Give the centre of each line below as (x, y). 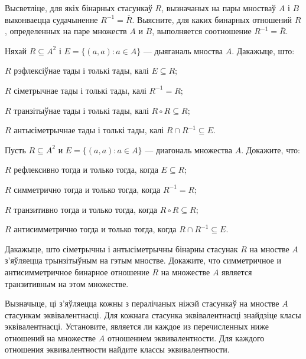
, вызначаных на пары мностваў (219, 8)
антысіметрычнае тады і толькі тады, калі (89, 130)
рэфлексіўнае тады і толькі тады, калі (81, 70)
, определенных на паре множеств (66, 31)
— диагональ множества (188, 149)
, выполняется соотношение (202, 31)
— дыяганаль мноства (183, 50)
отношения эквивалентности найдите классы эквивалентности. (117, 349)
